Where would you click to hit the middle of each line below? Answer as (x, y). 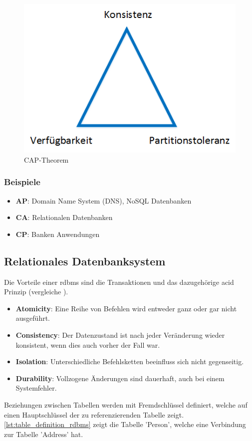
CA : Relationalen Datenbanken (64, 217)
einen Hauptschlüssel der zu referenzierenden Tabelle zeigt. (94, 414)
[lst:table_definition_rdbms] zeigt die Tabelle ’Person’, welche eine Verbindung (125, 424)
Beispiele (22, 182)
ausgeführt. (33, 318)
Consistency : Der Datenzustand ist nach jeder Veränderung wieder (120, 334)
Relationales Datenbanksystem (85, 261)
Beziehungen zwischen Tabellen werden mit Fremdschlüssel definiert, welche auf (126, 404)
